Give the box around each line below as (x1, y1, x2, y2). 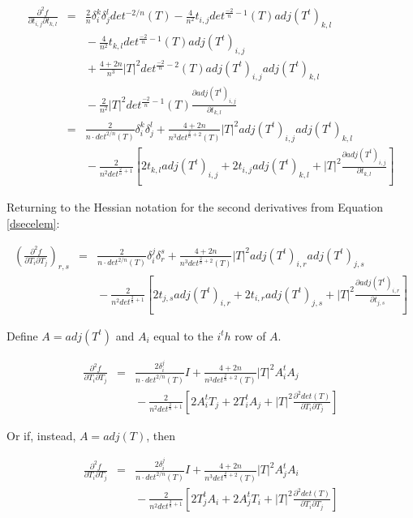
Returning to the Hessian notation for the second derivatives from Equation (6, 199, 384, 216)
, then (146, 426, 176, 443)
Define (6, 327, 38, 344)
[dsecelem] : (6, 214, 60, 231)
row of (234, 327, 266, 344)
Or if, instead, (6, 426, 76, 443)
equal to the (153, 327, 213, 344)
